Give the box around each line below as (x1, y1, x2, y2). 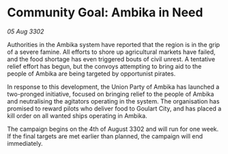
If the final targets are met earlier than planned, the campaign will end (7, 132, 203, 140)
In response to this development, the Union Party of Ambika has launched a (7, 82, 220, 91)
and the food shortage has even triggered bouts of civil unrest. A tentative (7, 55, 216, 63)
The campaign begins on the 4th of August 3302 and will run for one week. (7, 125, 219, 133)
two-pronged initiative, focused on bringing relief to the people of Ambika (7, 90, 214, 98)
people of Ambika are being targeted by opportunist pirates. (7, 70, 176, 78)
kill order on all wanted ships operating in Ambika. (7, 111, 148, 120)
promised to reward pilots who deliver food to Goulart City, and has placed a (7, 104, 222, 112)
